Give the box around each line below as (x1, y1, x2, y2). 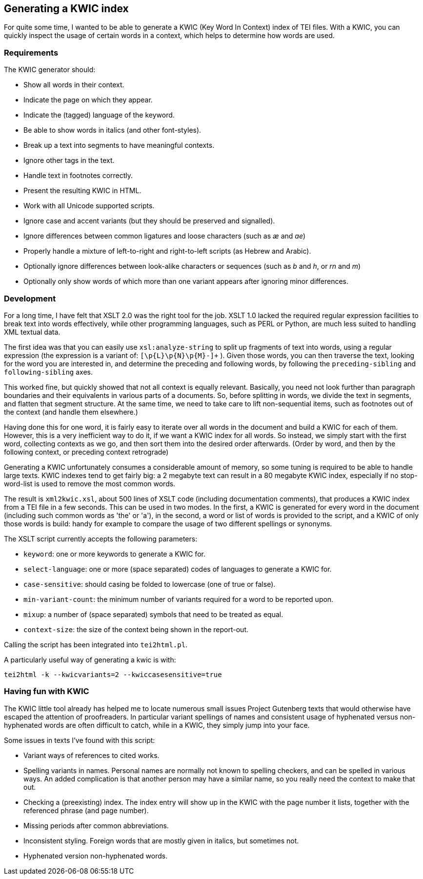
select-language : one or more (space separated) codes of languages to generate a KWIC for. (23, 564, 332, 573)
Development (4, 293, 56, 303)
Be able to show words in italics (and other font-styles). (23, 126, 201, 135)
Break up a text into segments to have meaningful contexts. (23, 141, 215, 150)
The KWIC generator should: (4, 65, 96, 74)
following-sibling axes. (4, 367, 93, 376)
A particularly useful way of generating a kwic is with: (4, 655, 176, 664)
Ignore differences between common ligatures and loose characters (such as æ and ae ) (23, 232, 306, 240)
